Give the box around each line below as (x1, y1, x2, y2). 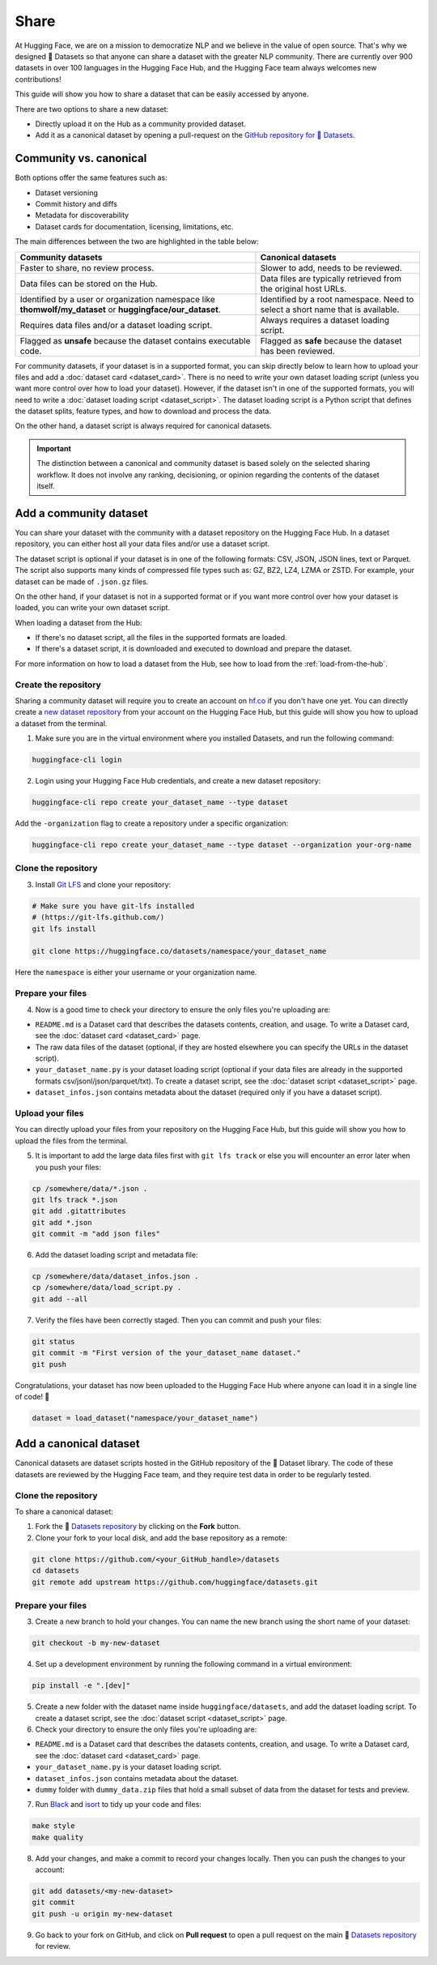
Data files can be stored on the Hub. (19, 278, 158, 289)
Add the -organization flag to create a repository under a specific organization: (15, 818, 289, 828)
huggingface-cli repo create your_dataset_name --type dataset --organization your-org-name (32, 840, 412, 850)
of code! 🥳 (15, 1391, 50, 1401)
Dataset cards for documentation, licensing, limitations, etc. (35, 221, 234, 231)
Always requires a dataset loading (260, 314, 390, 326)
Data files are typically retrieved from (260, 272, 402, 284)
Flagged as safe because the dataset (260, 335, 402, 346)
